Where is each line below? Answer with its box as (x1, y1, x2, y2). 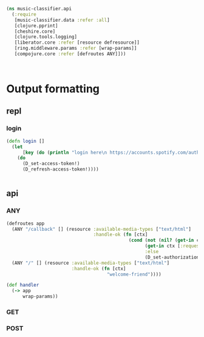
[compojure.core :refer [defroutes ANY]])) (14, 51, 126, 57)
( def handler (6, 282, 39, 288)
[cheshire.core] (14, 28, 56, 35)
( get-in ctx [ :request (144, 243, 202, 249)
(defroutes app (6, 220, 45, 226)
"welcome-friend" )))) (106, 271, 162, 277)
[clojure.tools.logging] (14, 34, 78, 40)
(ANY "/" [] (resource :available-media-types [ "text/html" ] (12, 260, 170, 266)
